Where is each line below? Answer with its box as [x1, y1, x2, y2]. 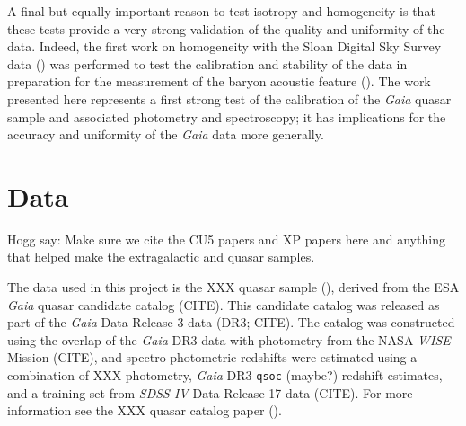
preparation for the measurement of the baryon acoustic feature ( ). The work [7, 72, 431, 91]
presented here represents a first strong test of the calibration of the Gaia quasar [7, 89, 452, 108]
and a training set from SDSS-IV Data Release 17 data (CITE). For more [7, 383, 413, 402]
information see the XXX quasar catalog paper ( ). [7, 401, 282, 420]
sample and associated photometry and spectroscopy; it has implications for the [7, 107, 446, 126]
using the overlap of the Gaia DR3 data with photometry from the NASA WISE [7, 330, 451, 349]
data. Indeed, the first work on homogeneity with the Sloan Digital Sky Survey [7, 37, 442, 56]
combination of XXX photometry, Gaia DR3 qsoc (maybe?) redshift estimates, [7, 366, 443, 385]
